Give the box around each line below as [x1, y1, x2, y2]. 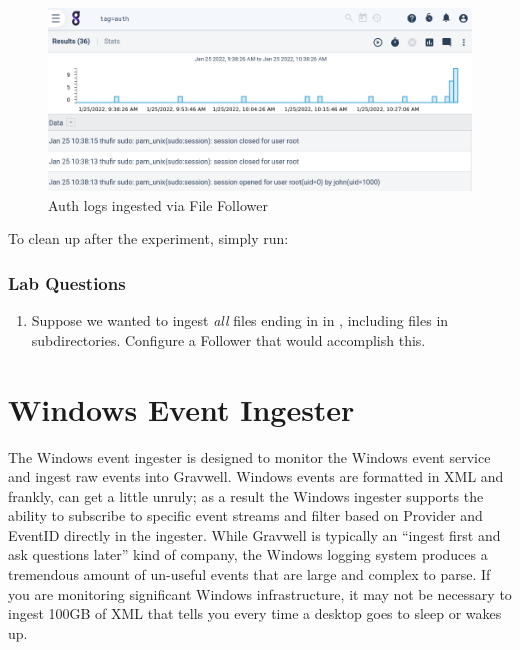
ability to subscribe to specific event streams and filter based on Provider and [8, 505, 483, 526]
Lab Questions [8, 270, 126, 295]
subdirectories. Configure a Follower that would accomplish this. [31, 329, 426, 350]
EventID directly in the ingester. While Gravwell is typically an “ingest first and [8, 524, 501, 545]
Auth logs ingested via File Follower [48, 194, 268, 215]
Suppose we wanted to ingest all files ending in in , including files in [31, 310, 449, 331]
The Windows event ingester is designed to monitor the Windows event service [8, 446, 491, 467]
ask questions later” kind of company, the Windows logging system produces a [8, 544, 488, 565]
